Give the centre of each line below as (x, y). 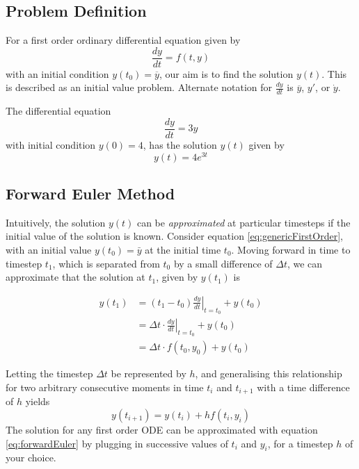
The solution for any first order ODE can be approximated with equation (162, 429)
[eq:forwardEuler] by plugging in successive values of (117, 443)
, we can (305, 263)
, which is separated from (106, 263)
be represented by (149, 373)
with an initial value (49, 249)
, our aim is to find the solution (226, 73)
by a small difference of (223, 263)
